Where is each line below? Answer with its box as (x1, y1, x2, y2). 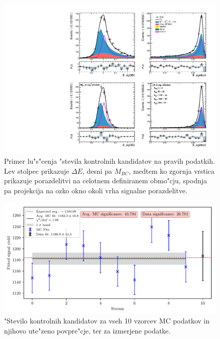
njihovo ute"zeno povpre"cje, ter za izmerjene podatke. (4, 325, 170, 335)
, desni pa (82, 165, 112, 176)
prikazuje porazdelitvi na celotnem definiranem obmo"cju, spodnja (4, 175, 207, 186)
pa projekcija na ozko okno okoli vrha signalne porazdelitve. (4, 185, 187, 196)
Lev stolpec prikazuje (4, 165, 69, 176)
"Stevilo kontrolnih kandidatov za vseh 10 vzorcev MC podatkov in (4, 315, 210, 326)
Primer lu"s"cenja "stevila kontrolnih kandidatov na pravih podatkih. (4, 156, 215, 166)
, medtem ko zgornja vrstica (128, 165, 214, 176)
